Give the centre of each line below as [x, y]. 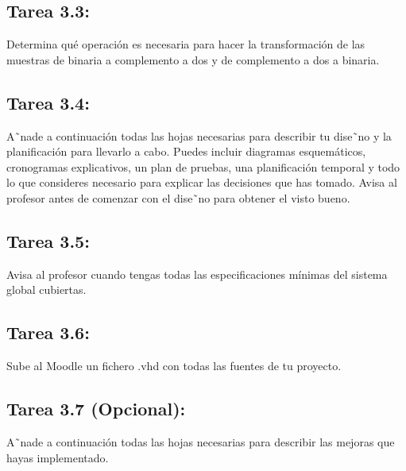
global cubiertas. [46, 290]
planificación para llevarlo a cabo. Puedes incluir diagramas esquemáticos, [186, 151]
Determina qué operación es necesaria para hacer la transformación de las [186, 44]
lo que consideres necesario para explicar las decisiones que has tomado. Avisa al [202, 182]
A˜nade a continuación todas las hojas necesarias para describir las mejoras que [201, 441]
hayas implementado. [58, 457]
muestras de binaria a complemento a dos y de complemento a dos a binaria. [193, 59]
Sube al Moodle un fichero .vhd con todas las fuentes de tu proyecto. [174, 366]
